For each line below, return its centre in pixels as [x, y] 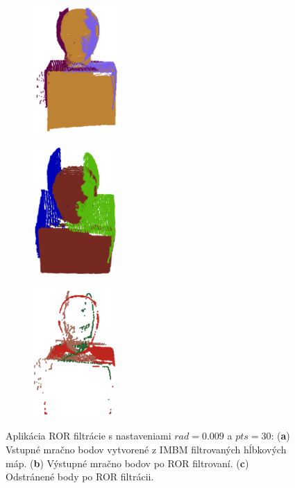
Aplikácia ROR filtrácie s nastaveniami [88, 436]
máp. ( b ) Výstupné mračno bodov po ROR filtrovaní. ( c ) [127, 463]
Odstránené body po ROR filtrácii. [80, 477]
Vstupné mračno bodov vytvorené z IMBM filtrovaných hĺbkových [146, 449]
